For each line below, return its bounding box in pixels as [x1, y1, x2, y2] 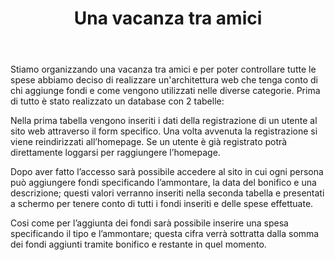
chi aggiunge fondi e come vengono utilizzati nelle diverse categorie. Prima [10, 85, 321, 97]
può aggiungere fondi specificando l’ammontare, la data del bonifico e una [10, 177, 317, 189]
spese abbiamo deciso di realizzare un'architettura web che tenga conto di [10, 74, 318, 86]
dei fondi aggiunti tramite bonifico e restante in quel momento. [10, 238, 267, 251]
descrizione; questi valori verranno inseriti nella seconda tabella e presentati [10, 187, 325, 199]
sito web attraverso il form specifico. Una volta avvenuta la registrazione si [10, 125, 318, 137]
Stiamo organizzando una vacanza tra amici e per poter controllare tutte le [10, 63, 317, 76]
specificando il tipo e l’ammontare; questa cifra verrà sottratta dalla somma [10, 228, 320, 240]
